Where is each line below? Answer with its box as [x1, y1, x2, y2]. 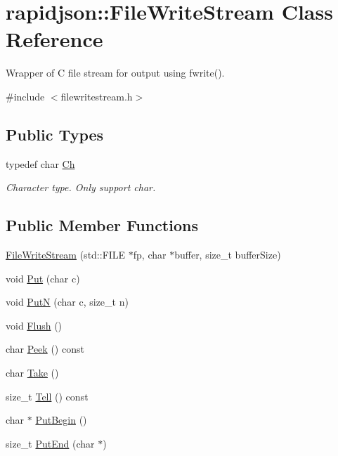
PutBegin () [35, 412, 87, 427]
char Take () [6, 365, 59, 380]
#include [6, 89, 45, 103]
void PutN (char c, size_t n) [6, 294, 129, 309]
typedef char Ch [6, 156, 75, 171]
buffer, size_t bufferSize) [174, 247, 281, 262]
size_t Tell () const [6, 389, 89, 403]
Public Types [6, 123, 104, 145]
